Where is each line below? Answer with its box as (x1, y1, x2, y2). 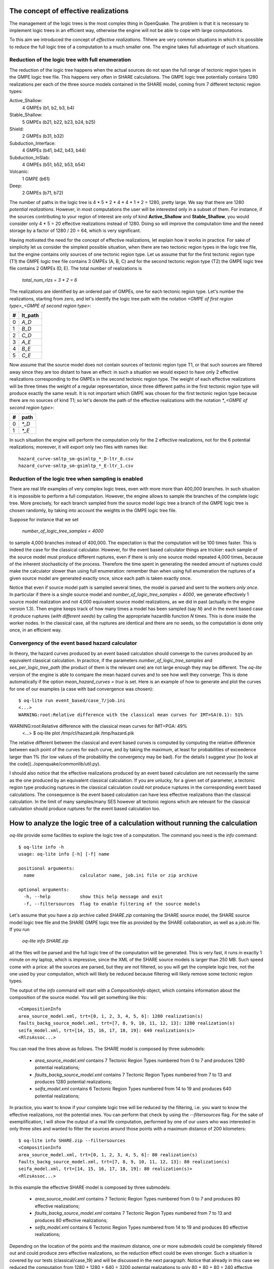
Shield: (9, 126, 24, 132)
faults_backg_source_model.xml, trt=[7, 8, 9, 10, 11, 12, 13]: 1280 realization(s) (18, 1020, 235, 1026)
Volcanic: (9, 169, 29, 175)
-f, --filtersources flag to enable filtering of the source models (23, 901, 200, 907)
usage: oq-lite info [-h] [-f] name (18, 851, 110, 857)
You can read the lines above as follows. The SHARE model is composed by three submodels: (9, 1046, 205, 1052)
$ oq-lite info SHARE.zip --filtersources (18, 1138, 126, 1143)
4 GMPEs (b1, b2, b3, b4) (22, 105, 75, 111)
